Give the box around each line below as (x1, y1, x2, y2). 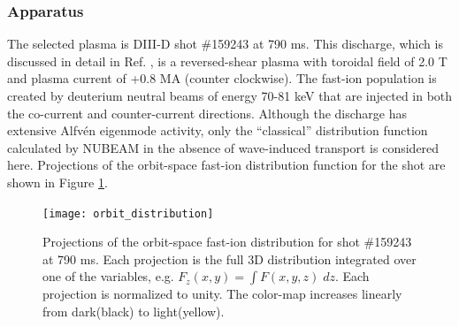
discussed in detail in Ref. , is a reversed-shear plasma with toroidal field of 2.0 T (7, 51, 448, 70)
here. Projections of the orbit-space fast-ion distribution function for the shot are (7, 156, 446, 174)
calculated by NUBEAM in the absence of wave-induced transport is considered (7, 138, 440, 156)
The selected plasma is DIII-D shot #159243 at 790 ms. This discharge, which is (7, 34, 443, 53)
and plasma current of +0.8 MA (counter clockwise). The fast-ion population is (7, 69, 437, 87)
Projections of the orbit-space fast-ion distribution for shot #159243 (42, 232, 412, 251)
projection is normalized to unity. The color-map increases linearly (42, 285, 402, 303)
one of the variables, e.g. (42, 267, 174, 285)
